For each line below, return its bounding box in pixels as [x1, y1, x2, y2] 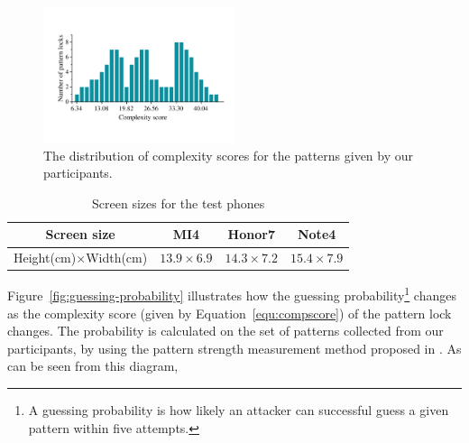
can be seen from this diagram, [7, 356, 179, 375]
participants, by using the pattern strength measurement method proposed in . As [7, 338, 462, 357]
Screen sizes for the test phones [92, 193, 265, 212]
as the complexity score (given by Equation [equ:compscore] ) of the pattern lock [7, 303, 452, 322]
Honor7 [227, 225, 275, 244]
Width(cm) [86, 248, 148, 267]
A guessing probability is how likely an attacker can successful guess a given [28, 400, 449, 419]
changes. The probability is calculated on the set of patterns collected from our [7, 321, 444, 340]
